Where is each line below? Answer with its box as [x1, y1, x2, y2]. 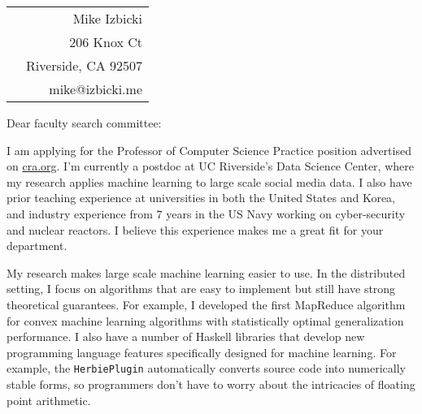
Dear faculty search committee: [7, 114, 162, 131]
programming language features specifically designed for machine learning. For [7, 343, 397, 360]
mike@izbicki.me [49, 80, 143, 98]
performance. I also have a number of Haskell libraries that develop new [7, 328, 365, 345]
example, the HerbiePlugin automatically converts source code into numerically [7, 360, 406, 377]
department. [7, 237, 67, 254]
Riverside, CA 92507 [26, 56, 143, 75]
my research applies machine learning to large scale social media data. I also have [7, 173, 412, 190]
